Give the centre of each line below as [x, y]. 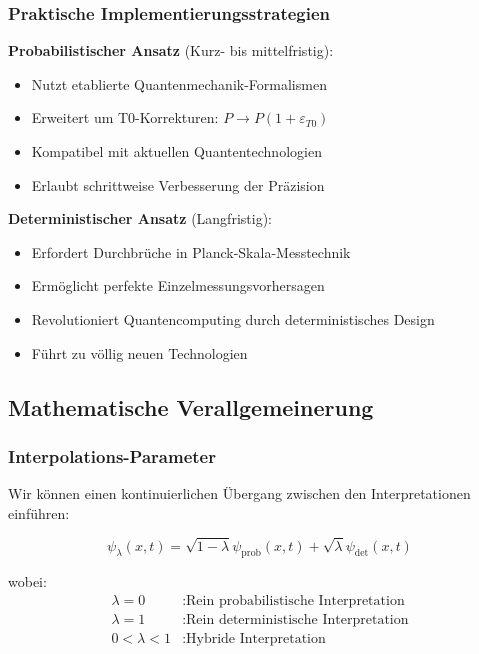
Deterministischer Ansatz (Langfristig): [140, 218]
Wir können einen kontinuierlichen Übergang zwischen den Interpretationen [239, 493]
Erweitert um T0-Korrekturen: [125, 117]
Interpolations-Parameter [112, 455]
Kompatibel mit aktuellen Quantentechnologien [176, 151]
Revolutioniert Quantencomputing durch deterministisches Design [233, 318]
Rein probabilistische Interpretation [295, 600]
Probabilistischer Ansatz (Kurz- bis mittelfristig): [171, 50]
